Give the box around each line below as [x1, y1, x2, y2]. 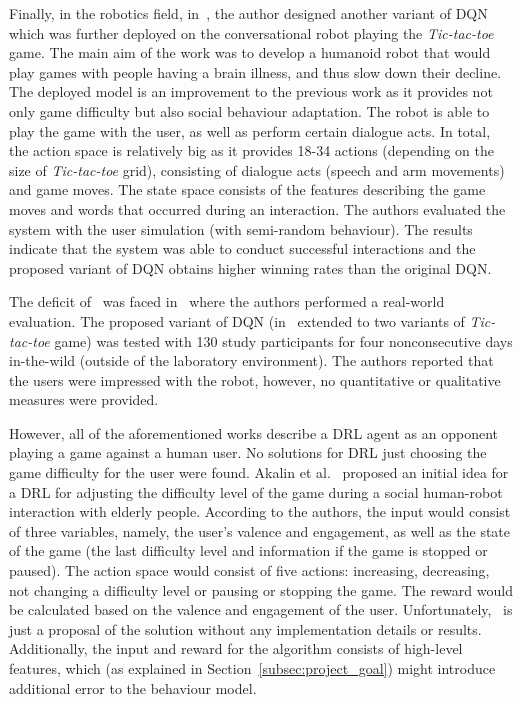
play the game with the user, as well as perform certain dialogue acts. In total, [9, 120, 491, 141]
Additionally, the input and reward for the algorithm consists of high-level [9, 638, 463, 659]
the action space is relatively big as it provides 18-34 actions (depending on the [9, 140, 495, 161]
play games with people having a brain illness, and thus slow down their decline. [9, 61, 502, 82]
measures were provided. [9, 389, 159, 410]
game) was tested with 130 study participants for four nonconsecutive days [54, 330, 513, 351]
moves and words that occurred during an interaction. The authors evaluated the [9, 198, 506, 219]
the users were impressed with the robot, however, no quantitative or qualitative [9, 369, 501, 390]
